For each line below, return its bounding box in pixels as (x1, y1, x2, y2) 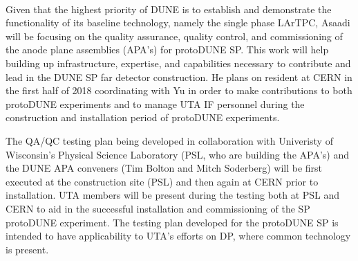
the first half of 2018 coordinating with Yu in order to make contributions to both (6, 83, 352, 98)
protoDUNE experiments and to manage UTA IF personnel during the (6, 96, 305, 111)
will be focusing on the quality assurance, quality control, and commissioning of (6, 28, 343, 43)
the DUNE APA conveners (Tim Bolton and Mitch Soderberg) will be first (6, 161, 323, 175)
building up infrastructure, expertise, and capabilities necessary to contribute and (6, 55, 351, 70)
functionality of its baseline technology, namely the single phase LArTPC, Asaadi (6, 15, 350, 30)
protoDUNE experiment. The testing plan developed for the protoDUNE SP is (6, 215, 339, 229)
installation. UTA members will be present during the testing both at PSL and (6, 188, 340, 202)
